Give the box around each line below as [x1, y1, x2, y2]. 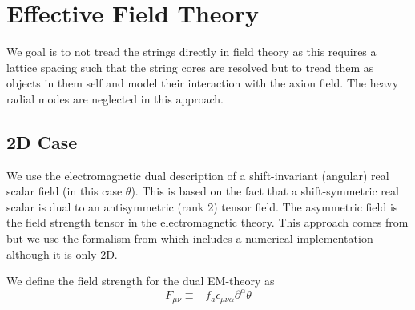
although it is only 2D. [6, 245, 118, 262]
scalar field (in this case [6, 183, 123, 199]
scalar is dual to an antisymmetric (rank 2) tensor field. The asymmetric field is [6, 198, 398, 215]
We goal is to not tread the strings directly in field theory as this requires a [6, 43, 377, 60]
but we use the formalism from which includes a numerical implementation [6, 230, 373, 247]
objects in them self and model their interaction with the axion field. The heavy [6, 74, 399, 91]
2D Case [6, 129, 78, 154]
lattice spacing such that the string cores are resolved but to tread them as [6, 58, 374, 75]
